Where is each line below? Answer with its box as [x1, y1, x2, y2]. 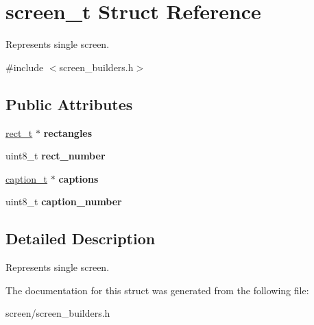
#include [5, 60, 44, 74]
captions [58, 171, 99, 185]
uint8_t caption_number [5, 194, 122, 209]
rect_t [5, 125, 33, 140]
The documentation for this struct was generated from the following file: [5, 283, 309, 297]
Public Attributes [5, 93, 133, 114]
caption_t [5, 171, 48, 185]
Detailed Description [5, 228, 156, 249]
